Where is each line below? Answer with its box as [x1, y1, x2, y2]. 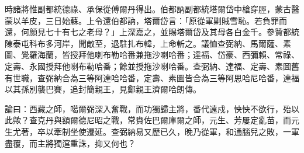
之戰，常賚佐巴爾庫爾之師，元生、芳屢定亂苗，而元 [102, 114, 299, 126]
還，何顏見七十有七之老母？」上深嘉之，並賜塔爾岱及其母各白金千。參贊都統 [5, 26, 299, 38]
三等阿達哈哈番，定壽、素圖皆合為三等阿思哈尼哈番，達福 [78, 71, 299, 84]
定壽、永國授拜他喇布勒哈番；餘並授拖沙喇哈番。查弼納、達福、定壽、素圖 [5, 60, 291, 72]
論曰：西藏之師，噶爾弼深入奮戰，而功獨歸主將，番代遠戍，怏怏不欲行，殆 [5, 102, 291, 114]
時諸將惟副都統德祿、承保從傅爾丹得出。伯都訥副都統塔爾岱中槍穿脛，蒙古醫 [5, 3, 299, 15]
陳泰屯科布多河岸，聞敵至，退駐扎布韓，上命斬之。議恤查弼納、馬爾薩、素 [5, 37, 291, 49]
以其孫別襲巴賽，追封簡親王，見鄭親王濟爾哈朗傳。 [5, 83, 201, 95]
